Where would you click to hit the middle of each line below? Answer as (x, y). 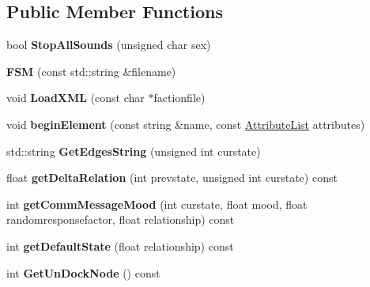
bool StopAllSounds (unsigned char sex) (109, 45)
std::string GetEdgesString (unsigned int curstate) (134, 151)
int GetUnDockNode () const (83, 272)
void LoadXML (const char (76, 98)
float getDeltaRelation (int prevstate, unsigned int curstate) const (172, 177)
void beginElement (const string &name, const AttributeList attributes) (186, 124)
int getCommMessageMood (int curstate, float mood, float (157, 204)
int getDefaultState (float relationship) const (120, 245)
